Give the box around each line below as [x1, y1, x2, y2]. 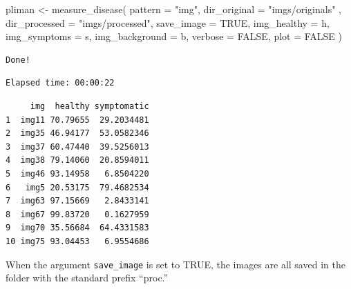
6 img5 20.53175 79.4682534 [6, 182, 149, 192]
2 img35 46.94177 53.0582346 [6, 128, 149, 139]
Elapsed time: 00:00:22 [6, 78, 115, 88]
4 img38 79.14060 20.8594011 [6, 155, 149, 166]
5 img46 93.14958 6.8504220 [6, 168, 149, 179]
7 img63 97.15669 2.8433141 [6, 196, 149, 206]
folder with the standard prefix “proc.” [6, 270, 169, 285]
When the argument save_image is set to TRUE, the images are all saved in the [6, 257, 345, 271]
